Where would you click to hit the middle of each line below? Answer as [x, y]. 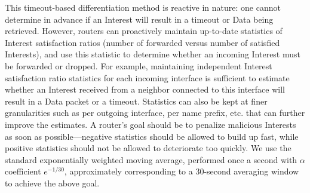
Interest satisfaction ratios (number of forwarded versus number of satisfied [142, 42]
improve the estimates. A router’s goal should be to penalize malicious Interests [151, 124]
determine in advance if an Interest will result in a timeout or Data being [139, 19]
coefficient [23, 171]
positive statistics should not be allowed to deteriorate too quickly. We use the [148, 148]
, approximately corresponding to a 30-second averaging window [182, 171]
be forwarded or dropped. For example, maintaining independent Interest [139, 65]
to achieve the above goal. [52, 183]
